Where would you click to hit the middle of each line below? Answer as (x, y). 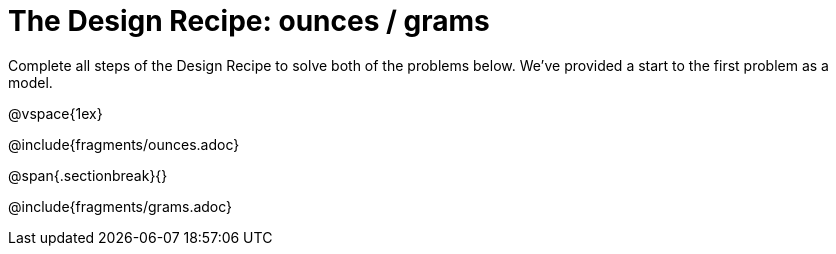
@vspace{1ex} (55, 113)
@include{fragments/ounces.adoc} (124, 144)
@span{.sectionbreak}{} (88, 175)
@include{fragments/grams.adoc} (120, 206)
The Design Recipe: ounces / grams (249, 21)
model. (30, 82)
